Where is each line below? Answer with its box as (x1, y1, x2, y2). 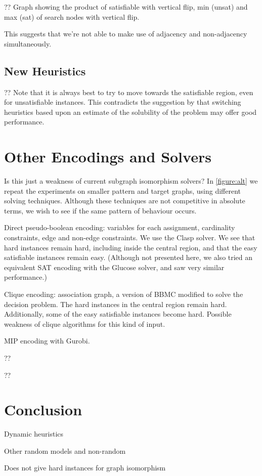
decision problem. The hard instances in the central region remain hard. (4, 298, 227, 309)
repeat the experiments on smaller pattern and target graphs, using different (4, 185, 241, 196)
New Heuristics (4, 63, 86, 78)
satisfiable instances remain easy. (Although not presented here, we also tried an (4, 252, 253, 263)
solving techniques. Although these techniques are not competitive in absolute (4, 195, 245, 206)
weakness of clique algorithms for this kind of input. (4, 318, 165, 329)
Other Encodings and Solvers (4, 146, 211, 167)
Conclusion (4, 399, 82, 420)
